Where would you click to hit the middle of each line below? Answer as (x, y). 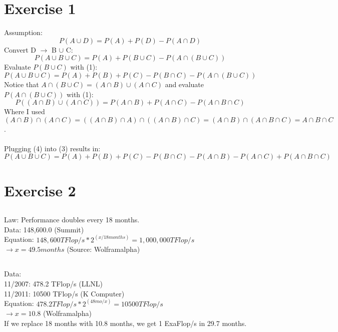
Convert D (20, 49)
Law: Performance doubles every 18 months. (72, 220)
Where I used (25, 111)
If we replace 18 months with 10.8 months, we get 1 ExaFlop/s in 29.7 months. (125, 323)
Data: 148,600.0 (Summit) (44, 229)
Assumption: (23, 32)
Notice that (22, 84)
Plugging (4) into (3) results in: (52, 148)
